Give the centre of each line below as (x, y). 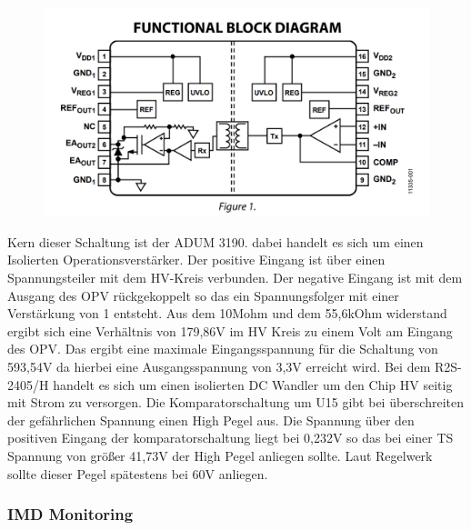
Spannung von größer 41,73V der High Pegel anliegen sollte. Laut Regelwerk (220, 455)
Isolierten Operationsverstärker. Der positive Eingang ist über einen (196, 260)
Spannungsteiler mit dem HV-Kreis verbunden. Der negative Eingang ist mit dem (235, 277)
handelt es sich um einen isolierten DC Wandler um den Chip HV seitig (253, 384)
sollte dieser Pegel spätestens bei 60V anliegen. (138, 473)
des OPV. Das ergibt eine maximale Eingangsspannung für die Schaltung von (223, 349)
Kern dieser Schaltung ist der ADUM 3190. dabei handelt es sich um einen (215, 241)
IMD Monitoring (70, 514)
